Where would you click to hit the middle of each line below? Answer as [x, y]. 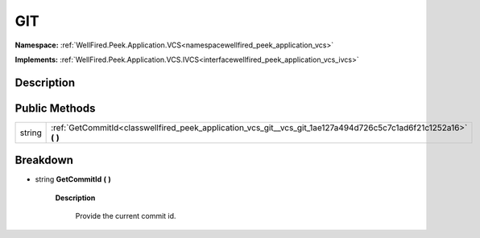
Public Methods [55, 108]
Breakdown [44, 160]
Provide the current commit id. [126, 216]
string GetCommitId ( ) [73, 179]
